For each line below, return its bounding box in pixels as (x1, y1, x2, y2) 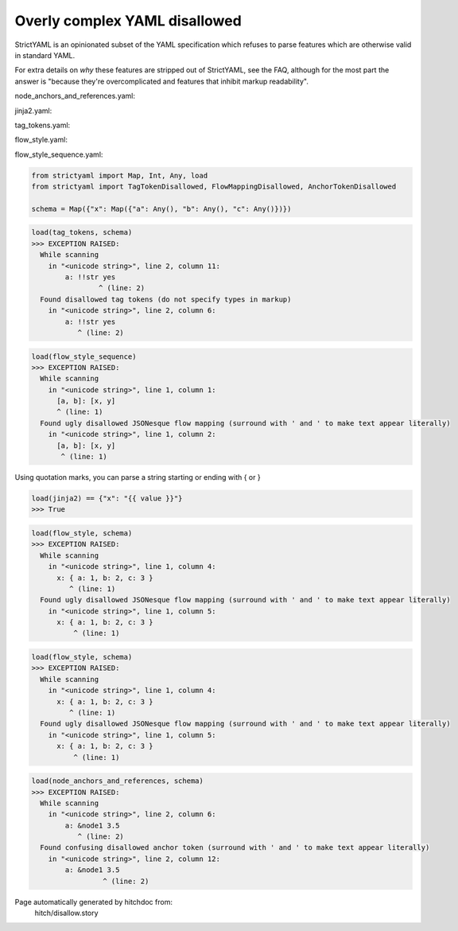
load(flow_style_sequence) (31, 352, 137, 361)
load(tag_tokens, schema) (31, 228, 133, 237)
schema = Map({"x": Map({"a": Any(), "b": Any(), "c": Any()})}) (31, 204, 292, 213)
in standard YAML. (14, 50, 76, 60)
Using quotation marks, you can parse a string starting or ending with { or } (14, 473, 262, 481)
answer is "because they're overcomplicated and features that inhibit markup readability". (14, 76, 309, 86)
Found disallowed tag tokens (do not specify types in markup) (40, 294, 292, 304)
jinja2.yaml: (14, 106, 52, 115)
